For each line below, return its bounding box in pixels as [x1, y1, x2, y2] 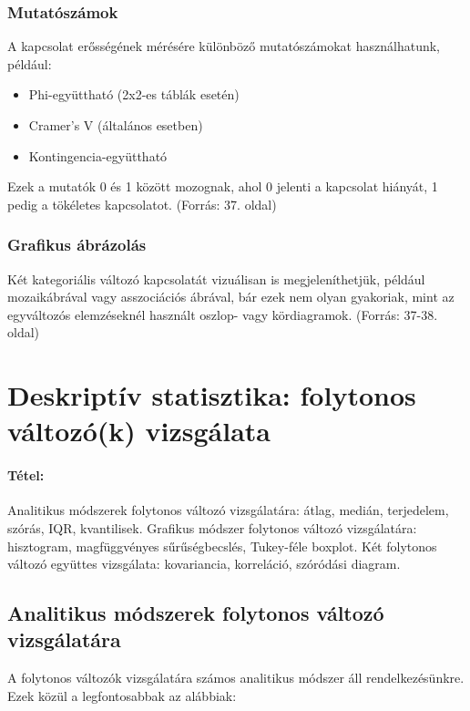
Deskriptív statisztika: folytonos [7, 376, 416, 414]
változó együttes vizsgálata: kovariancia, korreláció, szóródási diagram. [7, 554, 401, 573]
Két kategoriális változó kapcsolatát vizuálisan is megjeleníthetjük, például [7, 269, 425, 288]
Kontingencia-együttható [28, 146, 168, 165]
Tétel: [7, 466, 45, 485]
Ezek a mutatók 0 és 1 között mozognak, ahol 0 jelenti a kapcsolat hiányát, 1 [7, 177, 438, 196]
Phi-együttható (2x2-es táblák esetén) [28, 85, 240, 104]
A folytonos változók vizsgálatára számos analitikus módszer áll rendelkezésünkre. [7, 668, 465, 687]
